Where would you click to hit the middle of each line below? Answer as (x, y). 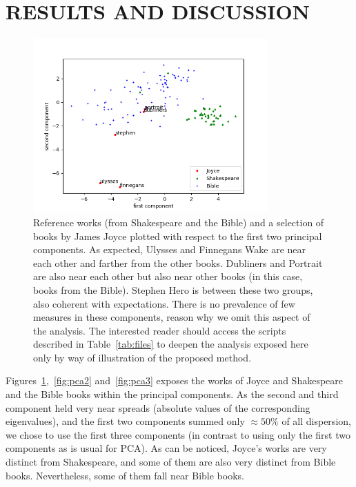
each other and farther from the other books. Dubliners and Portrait (178, 262)
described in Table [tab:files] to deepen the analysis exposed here (171, 344)
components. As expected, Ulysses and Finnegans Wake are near (170, 249)
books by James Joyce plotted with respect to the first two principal (178, 236)
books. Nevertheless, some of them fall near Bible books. (125, 475)
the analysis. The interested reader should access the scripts (160, 330)
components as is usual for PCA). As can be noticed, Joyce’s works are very (166, 448)
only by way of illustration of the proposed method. (142, 357)
